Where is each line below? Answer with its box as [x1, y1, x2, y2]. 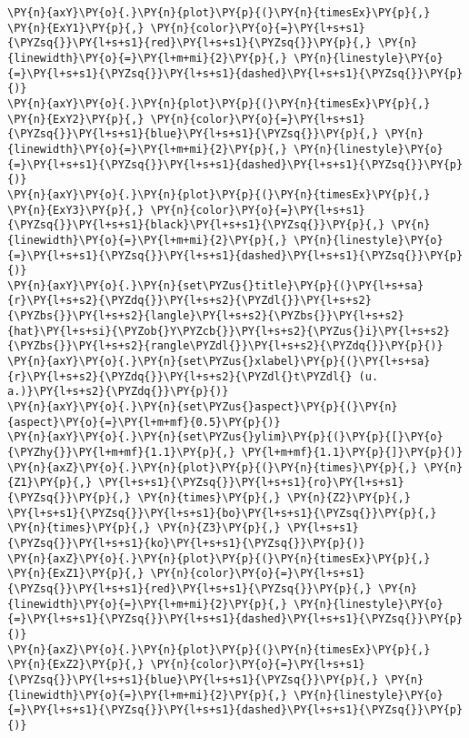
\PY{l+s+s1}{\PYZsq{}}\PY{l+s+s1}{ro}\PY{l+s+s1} [98, 476, 404, 490]
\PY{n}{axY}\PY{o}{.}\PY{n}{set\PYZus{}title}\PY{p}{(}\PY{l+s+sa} [7, 278, 424, 292]
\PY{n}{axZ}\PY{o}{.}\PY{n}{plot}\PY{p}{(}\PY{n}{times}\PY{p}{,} [7, 460, 418, 474]
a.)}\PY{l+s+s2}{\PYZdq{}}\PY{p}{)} [7, 385, 229, 399]
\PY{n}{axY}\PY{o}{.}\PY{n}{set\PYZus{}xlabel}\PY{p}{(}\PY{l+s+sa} [7, 355, 431, 369]
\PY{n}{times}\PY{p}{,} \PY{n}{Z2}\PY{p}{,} [137, 491, 411, 504]
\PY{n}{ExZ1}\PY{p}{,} [7, 567, 145, 581]
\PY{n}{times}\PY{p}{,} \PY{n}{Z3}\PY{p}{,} [7, 521, 281, 535]
